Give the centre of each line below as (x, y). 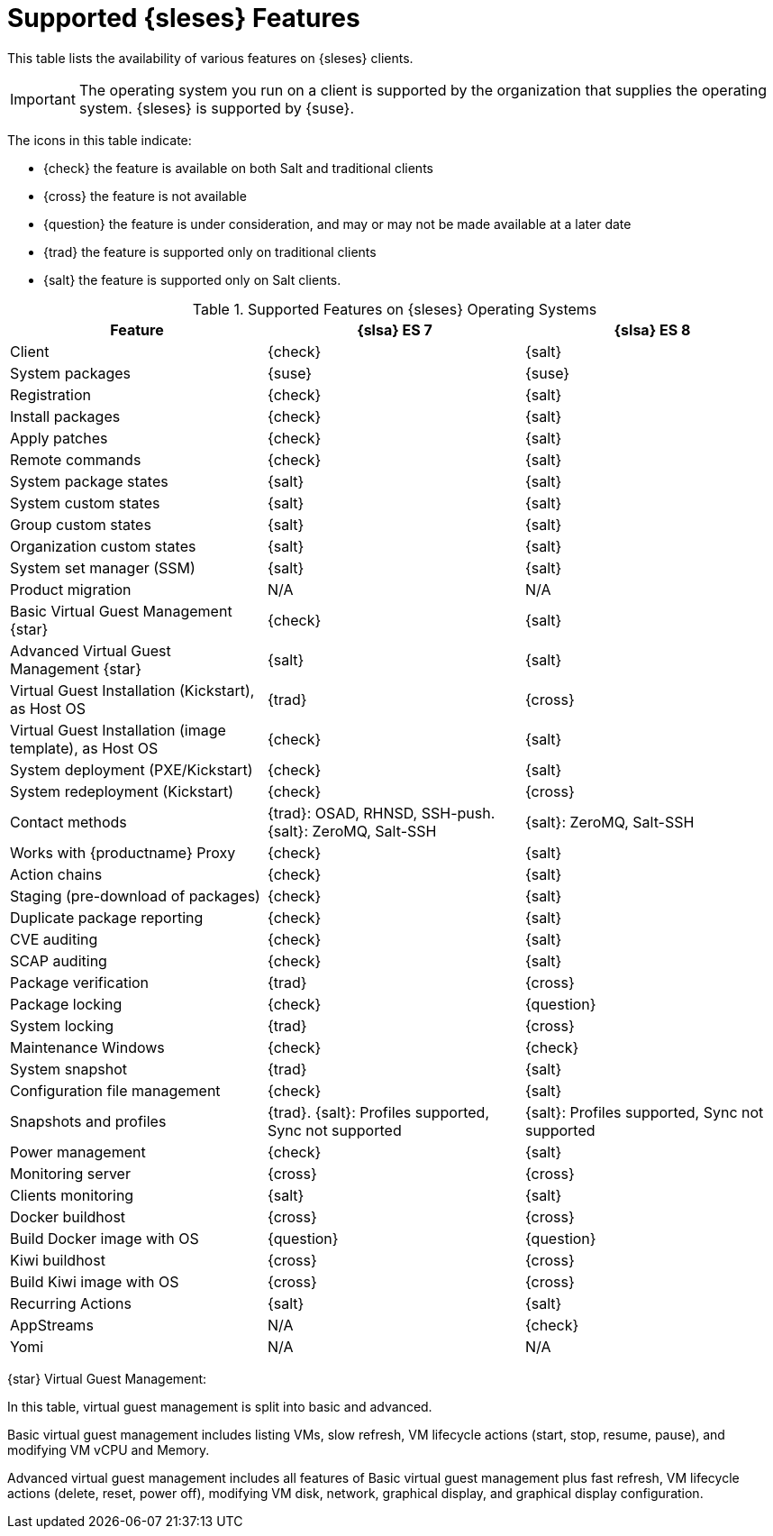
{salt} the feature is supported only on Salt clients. (192, 279)
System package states (89, 481)
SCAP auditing (59, 960)
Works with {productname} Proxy (123, 852)
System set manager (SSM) (103, 567)
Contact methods (68, 822)
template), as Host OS (84, 748)
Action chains (56, 874)
